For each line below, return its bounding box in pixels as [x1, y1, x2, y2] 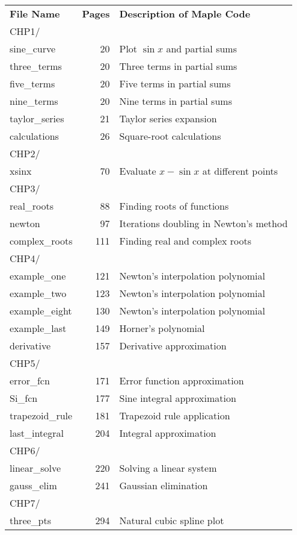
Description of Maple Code [119, 7, 251, 20]
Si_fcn [10, 391, 38, 405]
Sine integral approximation [119, 391, 236, 405]
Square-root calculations [119, 129, 221, 143]
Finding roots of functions [119, 199, 229, 213]
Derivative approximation [119, 339, 227, 352]
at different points [202, 164, 278, 178]
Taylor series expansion [119, 111, 217, 125]
